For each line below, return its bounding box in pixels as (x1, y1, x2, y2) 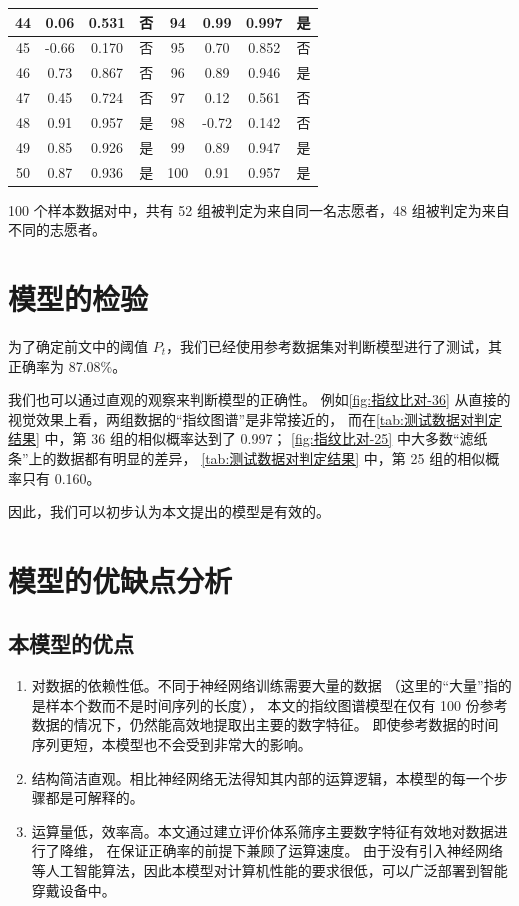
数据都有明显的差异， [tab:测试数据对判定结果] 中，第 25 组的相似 (56, 447, 486, 468)
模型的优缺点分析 (8, 559, 233, 600)
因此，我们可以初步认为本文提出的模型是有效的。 (8, 501, 330, 522)
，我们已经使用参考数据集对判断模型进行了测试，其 (166, 335, 502, 356)
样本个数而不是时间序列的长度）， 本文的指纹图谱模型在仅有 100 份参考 (45, 694, 508, 715)
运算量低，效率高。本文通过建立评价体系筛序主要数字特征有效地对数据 (31, 820, 494, 841)
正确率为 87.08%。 (8, 355, 127, 376)
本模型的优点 (8, 628, 134, 659)
